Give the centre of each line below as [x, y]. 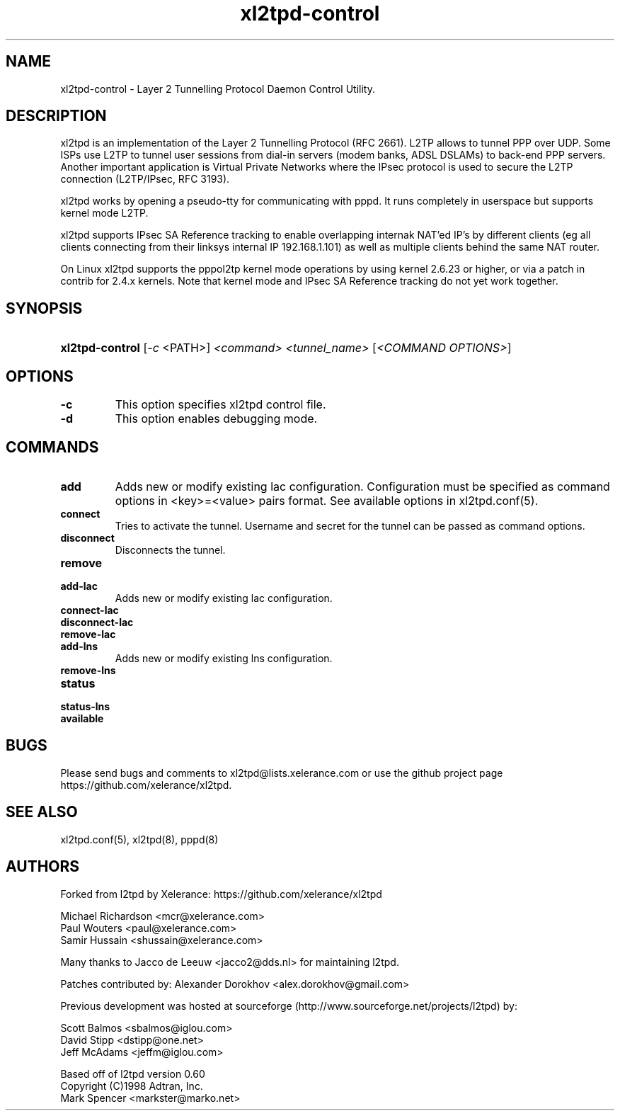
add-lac [79, 586]
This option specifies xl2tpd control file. [220, 405]
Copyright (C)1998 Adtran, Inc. [132, 1086]
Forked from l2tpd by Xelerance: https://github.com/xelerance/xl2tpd [221, 894]
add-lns [79, 646]
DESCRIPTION [56, 116]
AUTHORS [43, 867]
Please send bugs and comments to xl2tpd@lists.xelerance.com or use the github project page [282, 773]
